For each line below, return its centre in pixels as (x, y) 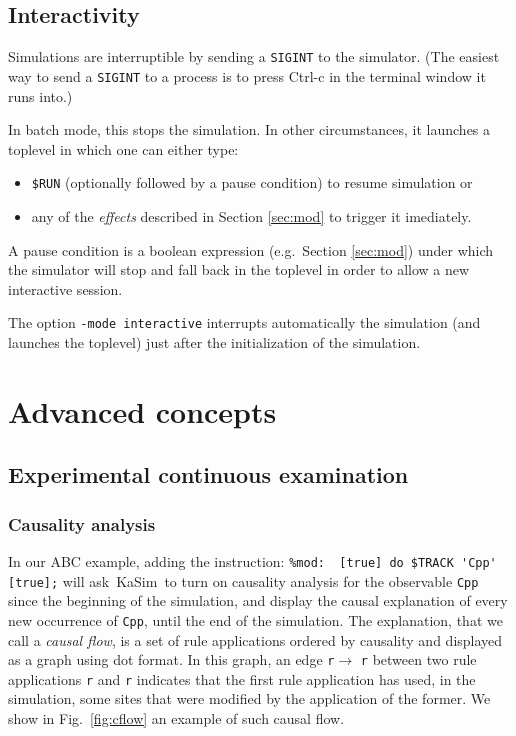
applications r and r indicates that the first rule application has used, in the (242, 678)
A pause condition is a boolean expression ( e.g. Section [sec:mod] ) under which (251, 249)
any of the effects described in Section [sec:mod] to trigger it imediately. (251, 215)
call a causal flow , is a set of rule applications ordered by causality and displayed (255, 639)
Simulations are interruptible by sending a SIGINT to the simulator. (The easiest (254, 56)
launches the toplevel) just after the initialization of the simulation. (214, 341)
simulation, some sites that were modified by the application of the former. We (249, 698)
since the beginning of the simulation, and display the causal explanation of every (258, 600)
